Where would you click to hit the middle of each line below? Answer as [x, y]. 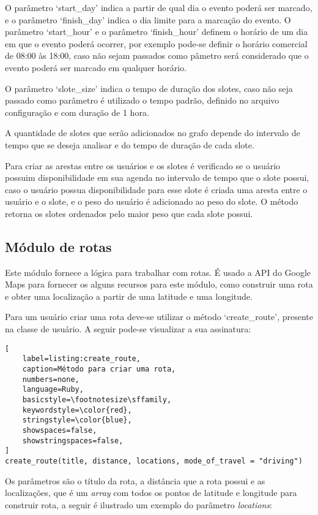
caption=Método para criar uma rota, [99, 369]
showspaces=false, [60, 430]
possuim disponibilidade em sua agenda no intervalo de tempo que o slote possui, [157, 177]
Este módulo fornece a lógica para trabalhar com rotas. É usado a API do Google [158, 272]
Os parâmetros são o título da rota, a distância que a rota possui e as [135, 480]
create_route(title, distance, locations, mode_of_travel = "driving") [154, 461]
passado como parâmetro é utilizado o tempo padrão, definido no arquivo [142, 100]
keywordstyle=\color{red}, [77, 410]
